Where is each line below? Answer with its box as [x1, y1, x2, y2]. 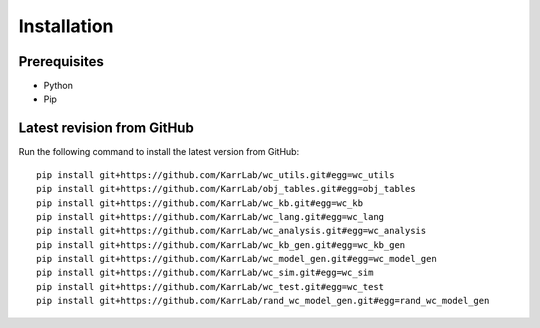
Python [43, 80, 74, 92]
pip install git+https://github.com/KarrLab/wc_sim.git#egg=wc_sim [36, 267, 374, 279]
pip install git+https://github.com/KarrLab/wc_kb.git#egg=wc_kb [36, 197, 364, 209]
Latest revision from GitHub [18, 120, 194, 137]
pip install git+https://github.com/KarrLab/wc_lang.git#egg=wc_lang [36, 211, 385, 222]
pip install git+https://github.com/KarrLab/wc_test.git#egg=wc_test [36, 281, 385, 292]
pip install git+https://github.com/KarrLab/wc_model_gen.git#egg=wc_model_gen [36, 253, 437, 265]
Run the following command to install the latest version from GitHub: [18, 146, 300, 158]
